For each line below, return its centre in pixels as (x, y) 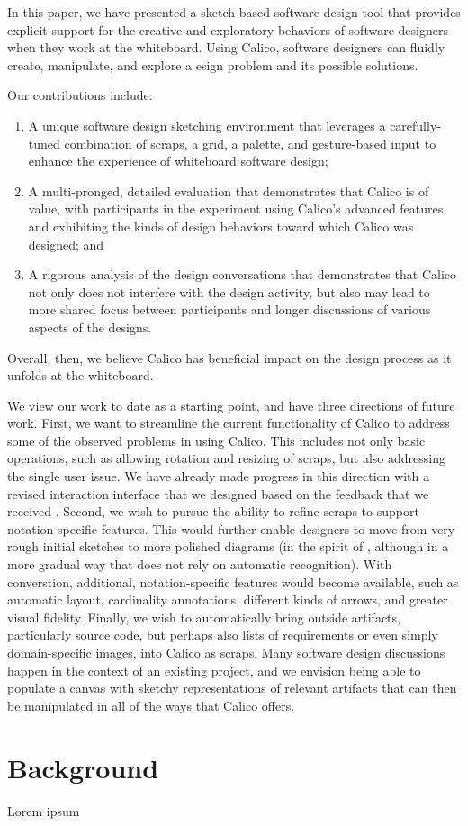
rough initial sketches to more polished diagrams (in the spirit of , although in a (228, 546)
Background (83, 767)
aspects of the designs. (90, 327)
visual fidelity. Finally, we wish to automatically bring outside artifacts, (204, 617)
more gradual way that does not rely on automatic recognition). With (200, 564)
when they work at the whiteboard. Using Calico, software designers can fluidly (226, 47)
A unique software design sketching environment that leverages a (207, 125)
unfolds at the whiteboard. (81, 375)
